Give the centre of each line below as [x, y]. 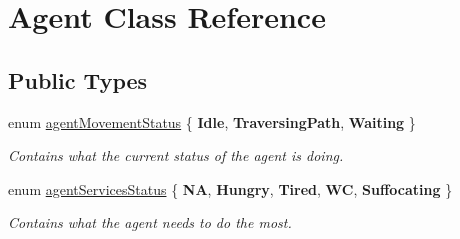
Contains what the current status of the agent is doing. [176, 155]
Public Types [78, 79]
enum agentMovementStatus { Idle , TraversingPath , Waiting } [212, 121]
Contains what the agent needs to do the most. [150, 222]
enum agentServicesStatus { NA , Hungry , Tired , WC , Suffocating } [230, 188]
